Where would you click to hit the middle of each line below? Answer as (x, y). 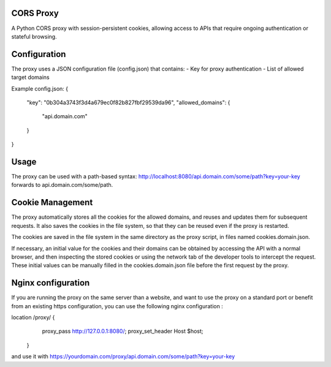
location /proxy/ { (33, 317)
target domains (30, 77)
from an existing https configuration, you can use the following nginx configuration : (117, 306)
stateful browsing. (34, 36)
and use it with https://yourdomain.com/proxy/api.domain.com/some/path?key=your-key (123, 357)
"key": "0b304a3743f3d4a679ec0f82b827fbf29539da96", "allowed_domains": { (128, 102)
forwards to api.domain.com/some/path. (62, 185)
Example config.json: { (40, 88)
